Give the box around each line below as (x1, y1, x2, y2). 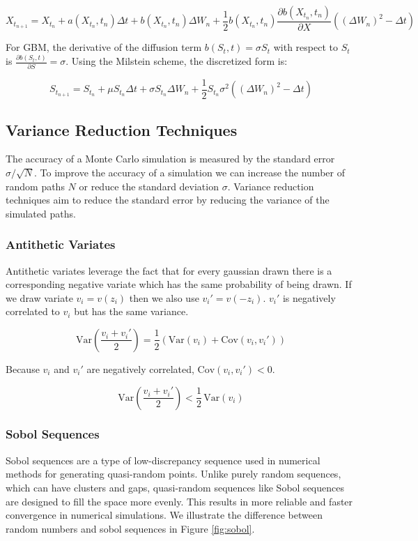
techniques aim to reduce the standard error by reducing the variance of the (6, 192, 330, 207)
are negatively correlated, (86, 361, 194, 376)
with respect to (273, 40, 338, 54)
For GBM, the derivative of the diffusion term (6, 40, 202, 54)
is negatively (282, 290, 336, 305)
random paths (6, 178, 65, 193)
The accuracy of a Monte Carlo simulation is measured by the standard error (6, 151, 335, 166)
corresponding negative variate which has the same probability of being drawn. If (6, 277, 352, 291)
